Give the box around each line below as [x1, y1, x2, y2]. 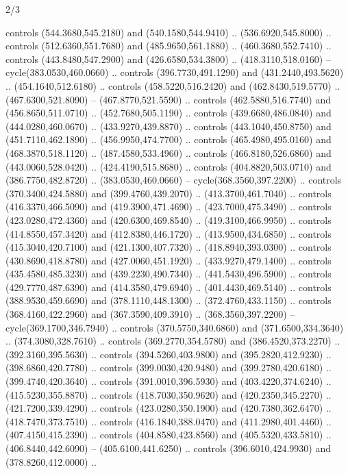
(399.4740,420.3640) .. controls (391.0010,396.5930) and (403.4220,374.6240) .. [5, 374, 332, 388]
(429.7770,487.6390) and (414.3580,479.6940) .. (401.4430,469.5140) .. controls [5, 279, 332, 294]
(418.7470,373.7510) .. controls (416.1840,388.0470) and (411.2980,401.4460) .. [5, 414, 332, 428]
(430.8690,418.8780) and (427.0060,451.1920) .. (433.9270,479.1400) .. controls [5, 253, 332, 267]
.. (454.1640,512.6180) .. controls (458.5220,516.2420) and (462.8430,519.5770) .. [5, 78, 340, 92]
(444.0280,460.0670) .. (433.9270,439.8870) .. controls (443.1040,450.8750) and [5, 118, 332, 133]
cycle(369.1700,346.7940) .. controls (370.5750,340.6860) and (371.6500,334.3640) [5, 320, 344, 334]
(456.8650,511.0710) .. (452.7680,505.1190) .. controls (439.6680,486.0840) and [5, 105, 332, 120]
